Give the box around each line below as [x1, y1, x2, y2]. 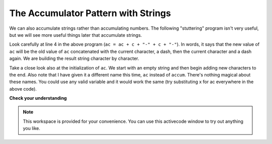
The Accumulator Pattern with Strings [9, 8, 171, 19]
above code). [9, 86, 37, 92]
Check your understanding [9, 95, 67, 101]
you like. [23, 125, 40, 131]
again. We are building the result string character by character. [9, 55, 140, 61]
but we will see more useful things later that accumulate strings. [9, 32, 142, 38]
